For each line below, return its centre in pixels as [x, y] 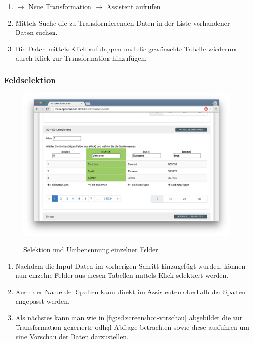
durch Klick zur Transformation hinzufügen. [81, 58]
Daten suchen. [36, 32]
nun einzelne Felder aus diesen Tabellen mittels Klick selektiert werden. [122, 275]
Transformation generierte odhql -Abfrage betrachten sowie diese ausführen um [132, 327]
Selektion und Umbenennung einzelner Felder [91, 249]
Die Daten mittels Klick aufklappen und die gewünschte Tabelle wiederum [126, 48]
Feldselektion [30, 79]
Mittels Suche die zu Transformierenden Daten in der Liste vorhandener [123, 23]
